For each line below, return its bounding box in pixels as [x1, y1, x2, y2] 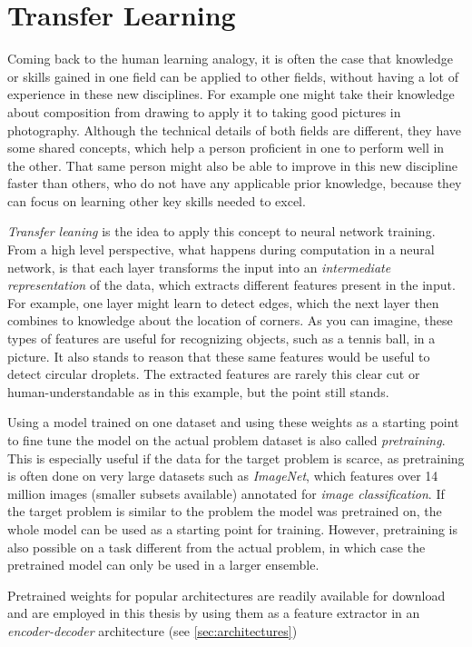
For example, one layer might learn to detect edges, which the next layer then [7, 293, 439, 312]
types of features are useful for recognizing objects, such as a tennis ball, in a [7, 329, 436, 348]
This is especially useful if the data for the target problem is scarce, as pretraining [7, 448, 465, 467]
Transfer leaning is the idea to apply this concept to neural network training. [7, 222, 436, 241]
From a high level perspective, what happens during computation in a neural [7, 240, 435, 259]
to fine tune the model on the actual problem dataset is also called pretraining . [7, 431, 446, 449]
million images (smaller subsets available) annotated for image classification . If [7, 483, 445, 503]
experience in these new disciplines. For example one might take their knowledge [7, 85, 455, 104]
